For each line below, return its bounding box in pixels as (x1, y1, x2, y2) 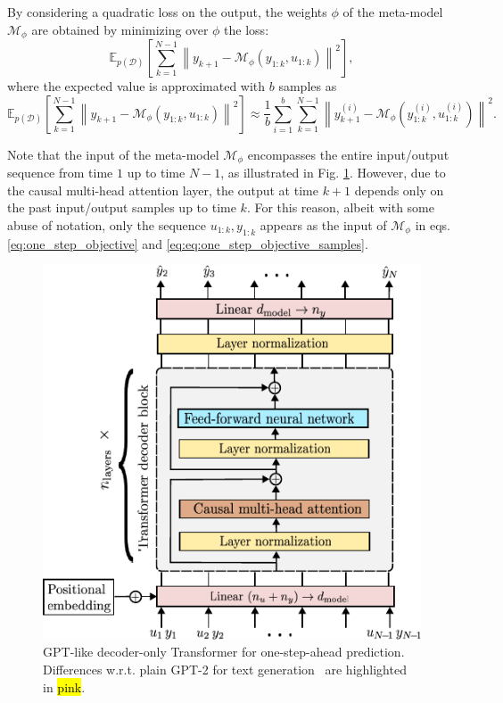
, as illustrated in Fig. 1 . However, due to (220, 163, 446, 182)
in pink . (43, 677, 86, 696)
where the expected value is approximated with (7, 77, 266, 95)
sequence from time (7, 163, 113, 182)
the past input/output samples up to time (7, 198, 236, 217)
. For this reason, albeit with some (246, 198, 434, 217)
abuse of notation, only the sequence (7, 215, 206, 234)
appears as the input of (260, 215, 387, 234)
